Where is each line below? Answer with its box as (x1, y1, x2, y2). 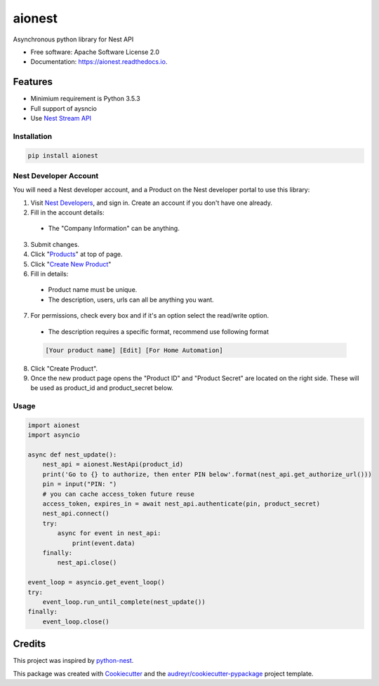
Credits (13, 638, 46, 650)
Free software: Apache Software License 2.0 (30, 48, 160, 56)
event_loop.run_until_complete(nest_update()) (42, 598, 206, 606)
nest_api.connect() (42, 509, 110, 518)
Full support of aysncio (30, 104, 98, 112)
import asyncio (27, 431, 80, 439)
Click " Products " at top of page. (30, 250, 123, 259)
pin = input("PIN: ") (42, 480, 117, 488)
